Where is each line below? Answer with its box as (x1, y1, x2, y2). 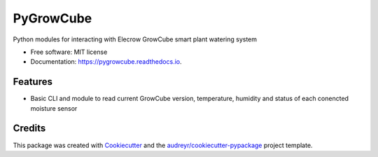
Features (13, 76, 52, 88)
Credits (13, 123, 46, 135)
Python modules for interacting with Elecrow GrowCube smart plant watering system (13, 35, 258, 43)
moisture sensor (30, 104, 78, 112)
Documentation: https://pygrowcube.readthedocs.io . (30, 57, 182, 66)
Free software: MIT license (30, 48, 108, 56)
